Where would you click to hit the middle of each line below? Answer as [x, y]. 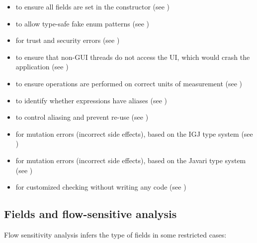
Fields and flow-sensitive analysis [90, 214]
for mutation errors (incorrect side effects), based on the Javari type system [131, 160]
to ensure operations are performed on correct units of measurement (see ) [129, 83]
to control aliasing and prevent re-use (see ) [82, 117]
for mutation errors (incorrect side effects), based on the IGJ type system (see [134, 133]
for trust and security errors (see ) [68, 40]
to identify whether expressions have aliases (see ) [91, 100]
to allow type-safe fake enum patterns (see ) [82, 23]
